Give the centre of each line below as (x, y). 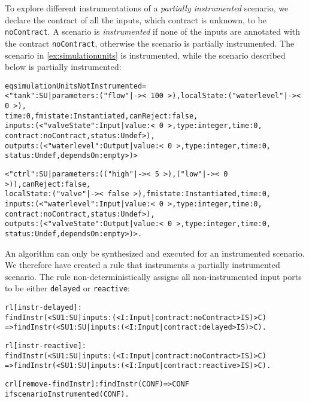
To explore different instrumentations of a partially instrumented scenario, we (147, 8)
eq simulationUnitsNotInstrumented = (76, 86)
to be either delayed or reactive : (67, 288)
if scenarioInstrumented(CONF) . (67, 394)
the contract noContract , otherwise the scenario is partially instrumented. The (150, 43)
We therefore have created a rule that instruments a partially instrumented (143, 265)
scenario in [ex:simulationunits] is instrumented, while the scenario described (145, 55)
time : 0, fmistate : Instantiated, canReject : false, (102, 116)
